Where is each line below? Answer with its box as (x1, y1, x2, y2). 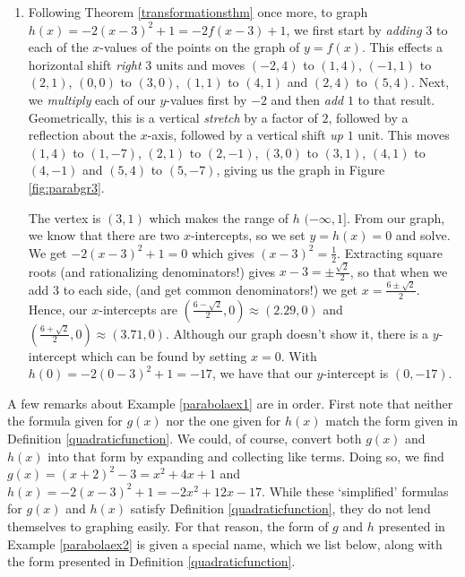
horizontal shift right (28, 55, 142, 73)
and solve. (395, 226, 451, 245)
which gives (191, 243, 254, 262)
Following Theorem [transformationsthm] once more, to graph (28, 3, 368, 21)
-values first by (166, 90, 247, 108)
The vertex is (28, 208, 101, 227)
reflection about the (28, 125, 137, 144)
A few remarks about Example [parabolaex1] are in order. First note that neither (7, 393, 453, 412)
